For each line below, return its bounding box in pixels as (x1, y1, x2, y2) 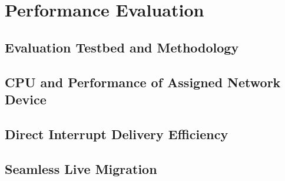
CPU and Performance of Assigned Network (5, 73, 281, 91)
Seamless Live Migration (5, 159, 157, 177)
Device (5, 90, 47, 108)
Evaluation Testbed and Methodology (5, 38, 239, 56)
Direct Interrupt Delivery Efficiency (5, 124, 228, 143)
